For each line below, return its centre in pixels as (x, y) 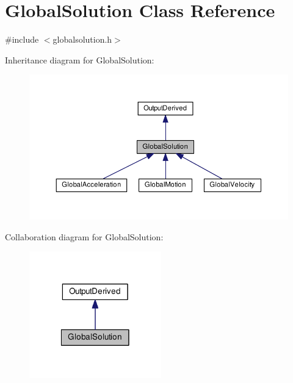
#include (22, 39)
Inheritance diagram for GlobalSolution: (80, 59)
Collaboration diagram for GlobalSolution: (84, 236)
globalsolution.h (82, 39)
